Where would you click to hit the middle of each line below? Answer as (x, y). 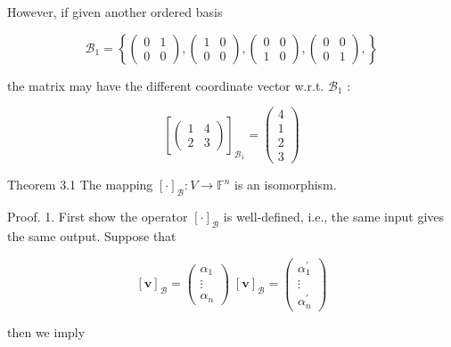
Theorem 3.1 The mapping (80, 185)
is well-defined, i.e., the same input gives (334, 217)
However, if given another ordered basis (115, 12)
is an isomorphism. (286, 185)
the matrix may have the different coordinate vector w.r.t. (166, 85)
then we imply (46, 331)
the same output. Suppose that (92, 235)
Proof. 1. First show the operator (98, 217)
